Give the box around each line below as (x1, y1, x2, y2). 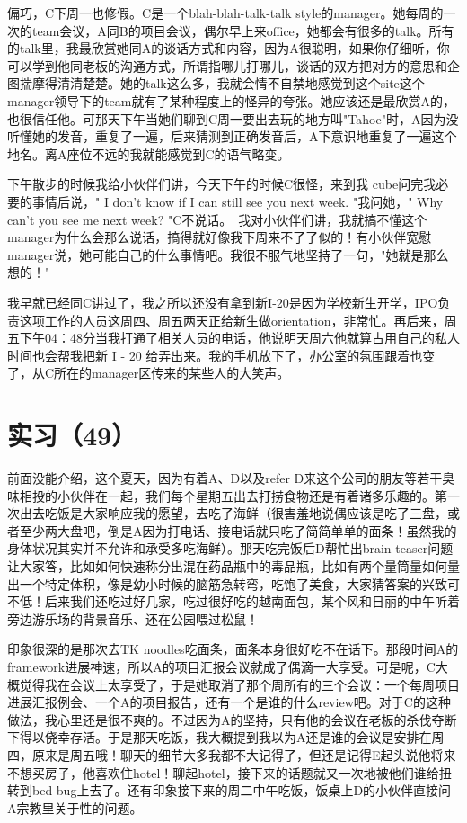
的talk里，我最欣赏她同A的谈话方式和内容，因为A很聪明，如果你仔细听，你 (7, 39, 450, 58)
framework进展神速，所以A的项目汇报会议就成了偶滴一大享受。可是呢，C (7, 657, 436, 675)
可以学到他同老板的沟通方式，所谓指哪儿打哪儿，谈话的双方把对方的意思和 (7, 56, 447, 75)
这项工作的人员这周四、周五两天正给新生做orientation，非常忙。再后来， (19, 310, 445, 329)
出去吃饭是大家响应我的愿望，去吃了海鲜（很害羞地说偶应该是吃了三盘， (19, 504, 447, 523)
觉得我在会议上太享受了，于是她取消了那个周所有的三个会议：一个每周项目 (19, 675, 460, 693)
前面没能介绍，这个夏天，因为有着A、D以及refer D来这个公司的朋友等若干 (7, 469, 443, 487)
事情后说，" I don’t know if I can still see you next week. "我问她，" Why (31, 192, 444, 210)
